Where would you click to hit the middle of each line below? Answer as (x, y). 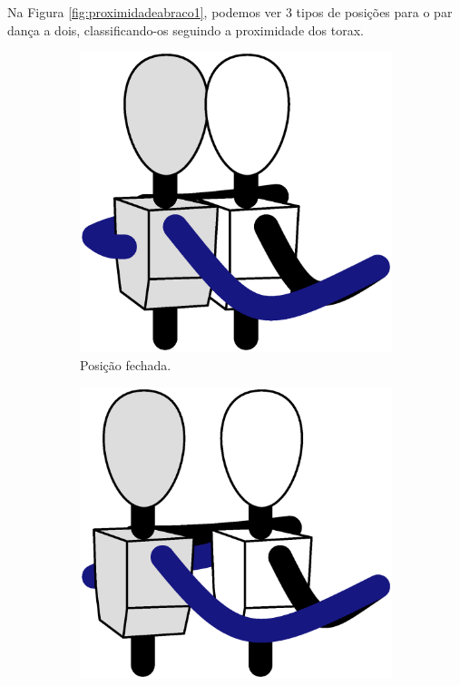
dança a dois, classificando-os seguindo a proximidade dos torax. (186, 29)
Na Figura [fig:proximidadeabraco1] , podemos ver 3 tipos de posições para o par (230, 12)
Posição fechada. (126, 365)
